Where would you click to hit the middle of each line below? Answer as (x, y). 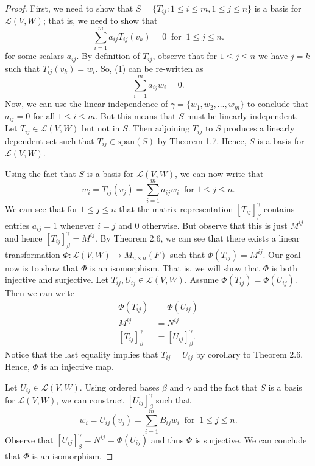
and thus (167, 440)
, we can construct (90, 399)
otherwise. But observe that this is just (215, 225)
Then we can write (40, 293)
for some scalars (35, 56)
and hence (24, 238)
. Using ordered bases (119, 387)
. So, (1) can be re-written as (149, 68)
